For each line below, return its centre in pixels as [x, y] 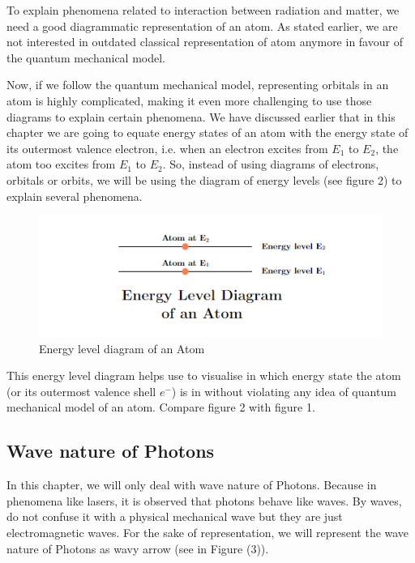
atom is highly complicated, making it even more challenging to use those [189, 100]
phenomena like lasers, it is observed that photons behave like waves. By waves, [204, 500]
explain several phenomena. [75, 196]
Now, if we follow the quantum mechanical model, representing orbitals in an [198, 85]
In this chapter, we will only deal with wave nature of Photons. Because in [192, 485]
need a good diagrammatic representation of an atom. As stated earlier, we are [202, 26]
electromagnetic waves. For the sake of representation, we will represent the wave [208, 533]
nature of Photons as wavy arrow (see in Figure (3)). [138, 548]
